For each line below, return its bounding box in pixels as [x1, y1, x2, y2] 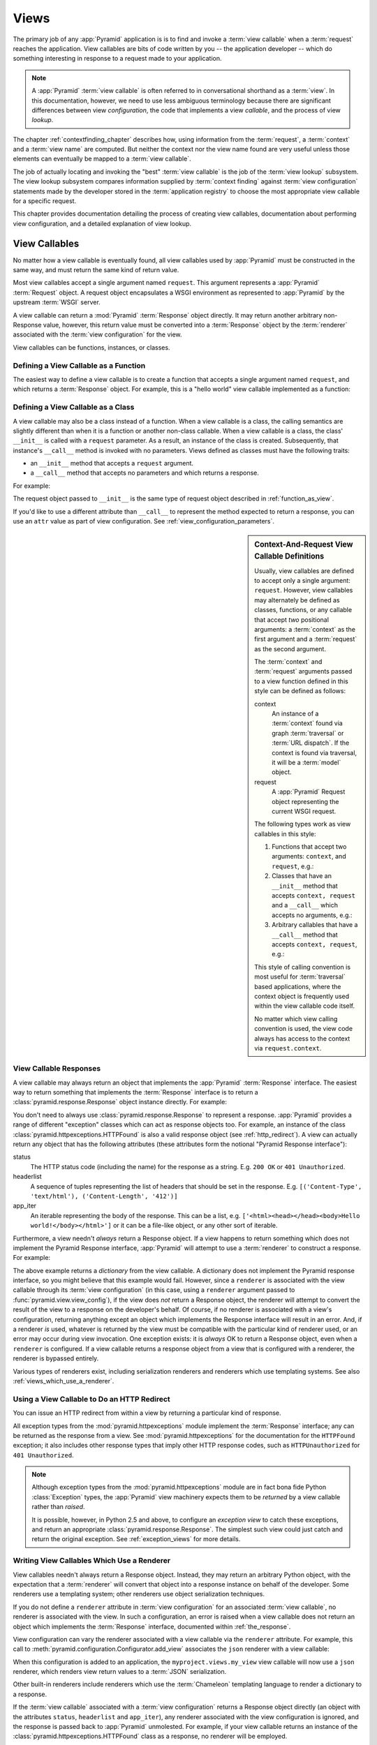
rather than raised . [31, 1503, 85, 1511]
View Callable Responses [13, 1064, 101, 1074]
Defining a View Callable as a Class [13, 402, 135, 412]
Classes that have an [272, 872, 332, 880]
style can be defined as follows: [254, 687, 346, 695]
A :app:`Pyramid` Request [272, 787, 346, 796]
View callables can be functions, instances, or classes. [13, 343, 170, 352]
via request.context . [254, 1044, 322, 1052]
